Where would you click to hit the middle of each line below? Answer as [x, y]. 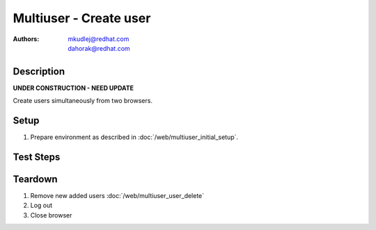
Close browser [51, 215]
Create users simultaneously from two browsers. [83, 101]
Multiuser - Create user [82, 18]
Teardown [36, 179]
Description [39, 71]
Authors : [26, 39]
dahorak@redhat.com [99, 48]
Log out [41, 206]
